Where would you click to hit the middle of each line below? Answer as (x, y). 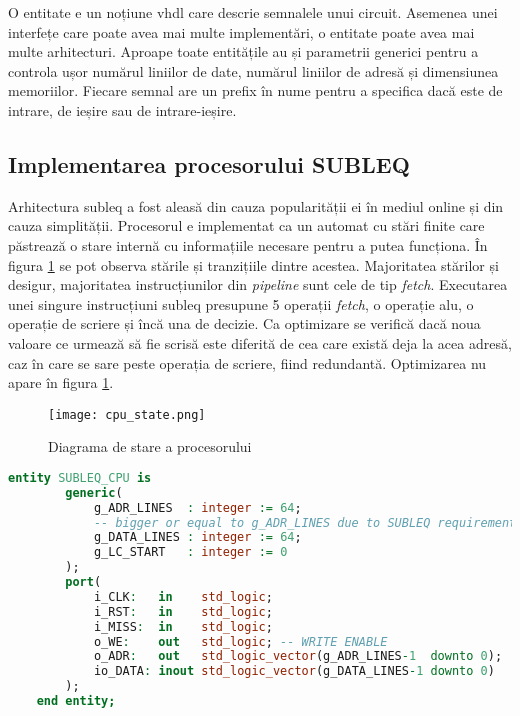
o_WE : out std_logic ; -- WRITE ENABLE (240, 641)
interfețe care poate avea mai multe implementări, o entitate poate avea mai (241, 31)
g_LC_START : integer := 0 (190, 552)
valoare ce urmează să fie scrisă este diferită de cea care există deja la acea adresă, (260, 342)
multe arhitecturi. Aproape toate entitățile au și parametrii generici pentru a (243, 51)
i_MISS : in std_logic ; (183, 626)
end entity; (76, 701)
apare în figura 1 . (61, 382)
